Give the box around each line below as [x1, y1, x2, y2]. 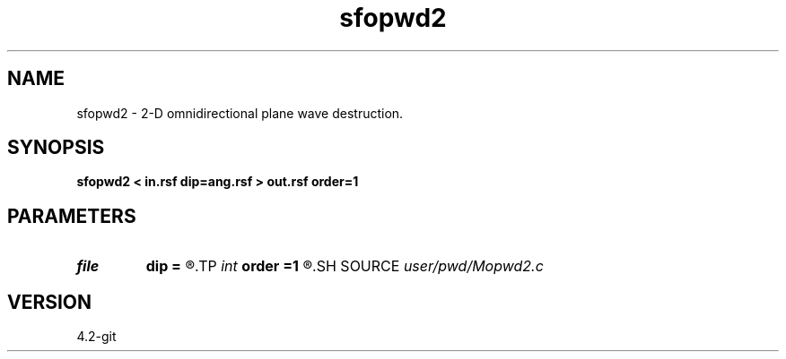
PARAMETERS [7, 204, 136, 227]
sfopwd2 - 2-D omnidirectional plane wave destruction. [76, 105, 404, 121]
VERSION [7, 290, 92, 313]
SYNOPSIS [7, 136, 105, 159]
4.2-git [76, 329, 117, 345]
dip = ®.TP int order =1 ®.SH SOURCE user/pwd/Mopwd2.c [145, 257, 544, 276]
